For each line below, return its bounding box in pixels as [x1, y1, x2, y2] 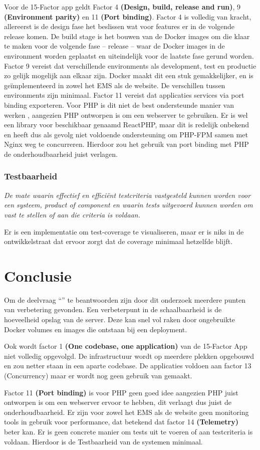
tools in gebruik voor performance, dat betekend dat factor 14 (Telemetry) [4, 416, 238, 427]
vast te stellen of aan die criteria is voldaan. [4, 209, 140, 219]
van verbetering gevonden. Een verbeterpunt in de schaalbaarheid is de [4, 304, 222, 315]
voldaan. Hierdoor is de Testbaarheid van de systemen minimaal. [4, 436, 203, 446]
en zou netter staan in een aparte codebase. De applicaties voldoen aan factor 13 [4, 360, 251, 371]
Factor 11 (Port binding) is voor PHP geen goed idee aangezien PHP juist [4, 387, 238, 397]
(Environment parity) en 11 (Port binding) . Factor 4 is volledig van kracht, [4, 11, 251, 22]
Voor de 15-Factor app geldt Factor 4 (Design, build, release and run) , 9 [4, 2, 241, 12]
